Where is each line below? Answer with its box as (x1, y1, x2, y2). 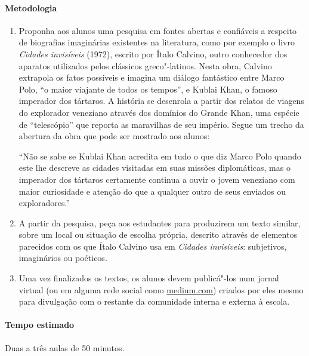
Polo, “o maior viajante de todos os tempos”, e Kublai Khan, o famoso (18, 82, 277, 95)
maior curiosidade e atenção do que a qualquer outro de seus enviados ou (18, 185, 286, 197)
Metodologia (5, 1, 57, 14)
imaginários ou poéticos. (18, 251, 107, 264)
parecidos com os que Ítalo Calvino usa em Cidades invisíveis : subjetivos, (18, 240, 287, 252)
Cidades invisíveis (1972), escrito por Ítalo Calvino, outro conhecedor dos (18, 47, 288, 60)
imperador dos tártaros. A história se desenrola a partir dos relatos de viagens (18, 94, 304, 107)
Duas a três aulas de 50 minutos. (5, 341, 125, 354)
